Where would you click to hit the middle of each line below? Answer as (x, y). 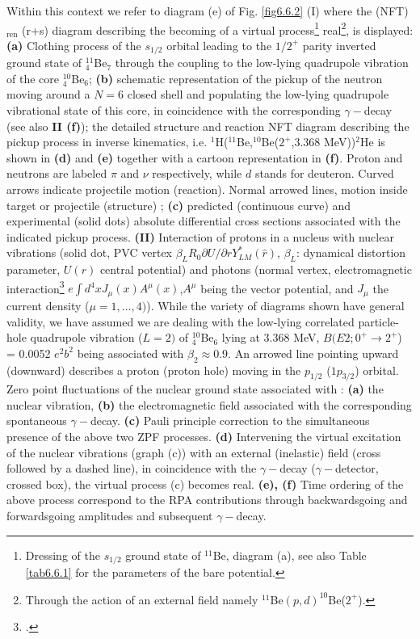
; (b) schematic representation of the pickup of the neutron (236, 78)
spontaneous (37, 420)
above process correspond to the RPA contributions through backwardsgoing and (207, 500)
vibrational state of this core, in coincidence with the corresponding (174, 110)
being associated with (130, 353)
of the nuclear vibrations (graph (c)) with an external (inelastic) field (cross (194, 452)
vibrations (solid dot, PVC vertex (90, 252)
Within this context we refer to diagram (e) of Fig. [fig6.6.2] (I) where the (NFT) (208, 11)
